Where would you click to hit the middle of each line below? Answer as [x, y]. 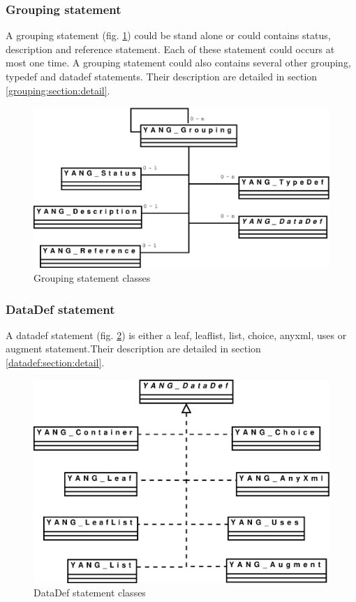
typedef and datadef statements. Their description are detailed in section [162, 76]
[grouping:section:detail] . [58, 90]
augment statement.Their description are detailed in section [133, 349]
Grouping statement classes [92, 278]
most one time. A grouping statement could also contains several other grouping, [178, 63]
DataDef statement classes [90, 593]
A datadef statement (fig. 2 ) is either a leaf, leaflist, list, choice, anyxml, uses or [176, 335]
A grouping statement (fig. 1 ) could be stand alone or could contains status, [168, 35]
